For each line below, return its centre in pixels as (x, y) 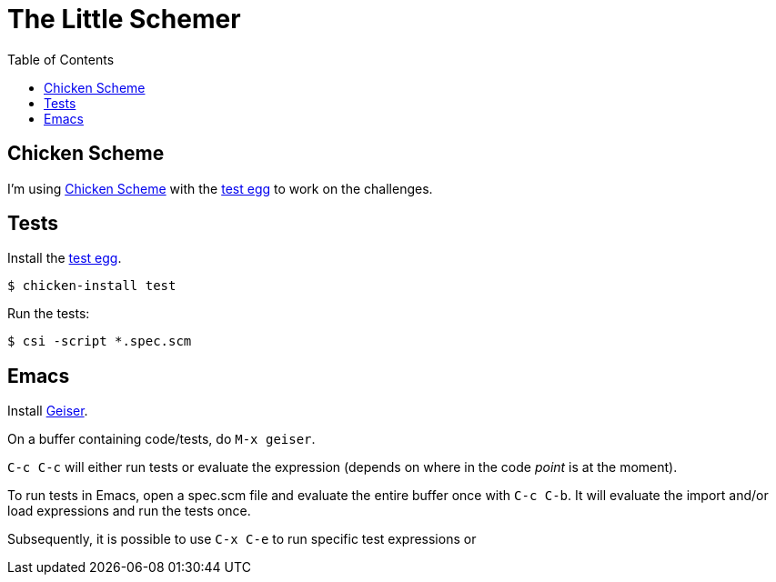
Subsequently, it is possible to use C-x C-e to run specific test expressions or (242, 539)
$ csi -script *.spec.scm (100, 341)
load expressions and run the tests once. (129, 511)
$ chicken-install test (92, 286)
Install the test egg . (65, 258)
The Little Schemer (124, 19)
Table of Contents (61, 59)
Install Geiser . (48, 411)
